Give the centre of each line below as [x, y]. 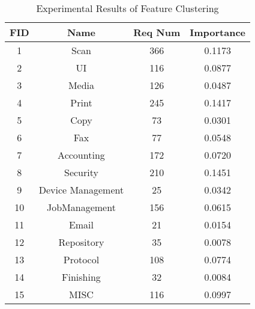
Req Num [157, 32]
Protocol [81, 259]
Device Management [81, 190]
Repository [81, 242]
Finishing [81, 277]
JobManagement [81, 207]
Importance [218, 32]
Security [81, 172]
